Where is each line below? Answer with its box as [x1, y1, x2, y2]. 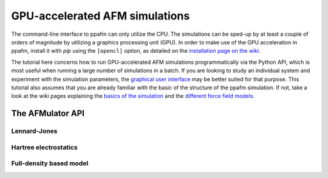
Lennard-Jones [11, 127, 58, 135]
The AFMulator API [11, 108, 85, 118]
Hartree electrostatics [11, 143, 78, 151]
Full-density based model [11, 159, 89, 168]
